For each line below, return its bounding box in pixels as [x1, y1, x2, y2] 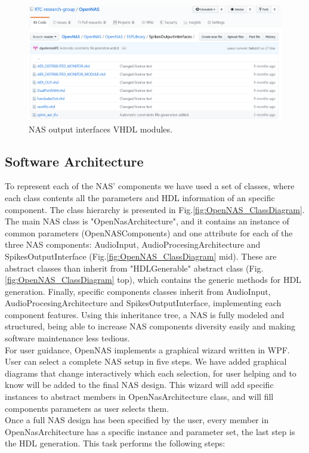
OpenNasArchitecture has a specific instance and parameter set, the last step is [5, 425, 295, 437]
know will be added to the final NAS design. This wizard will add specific [5, 378, 274, 391]
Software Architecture [5, 152, 144, 170]
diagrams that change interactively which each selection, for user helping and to [5, 366, 296, 379]
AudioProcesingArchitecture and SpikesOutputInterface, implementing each [5, 297, 282, 309]
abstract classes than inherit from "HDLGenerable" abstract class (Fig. [5, 261, 264, 274]
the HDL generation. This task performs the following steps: [5, 437, 225, 449]
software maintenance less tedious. [5, 332, 130, 344]
